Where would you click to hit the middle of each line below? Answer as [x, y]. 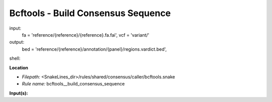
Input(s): [19, 93]
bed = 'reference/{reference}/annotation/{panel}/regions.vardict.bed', [94, 49]
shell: [15, 58]
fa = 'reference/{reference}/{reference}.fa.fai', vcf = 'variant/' [86, 35]
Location [19, 67]
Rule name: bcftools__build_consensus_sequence [73, 84]
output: [17, 42]
